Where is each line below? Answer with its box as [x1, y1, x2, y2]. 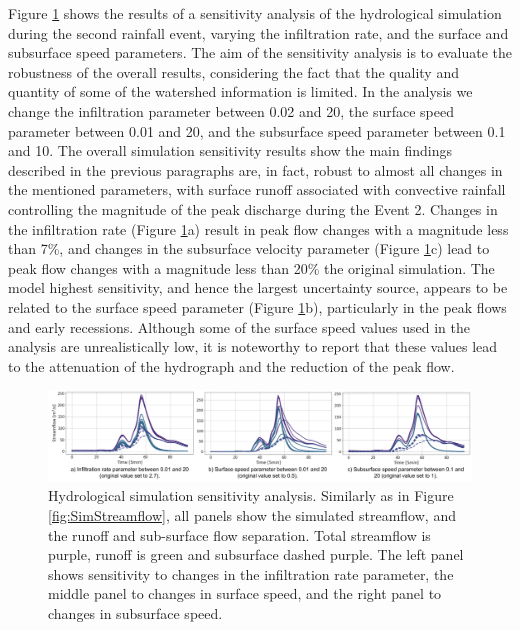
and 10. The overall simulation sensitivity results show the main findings [8, 140, 452, 161]
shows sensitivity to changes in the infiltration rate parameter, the [48, 563, 454, 584]
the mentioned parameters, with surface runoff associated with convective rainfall [8, 179, 506, 200]
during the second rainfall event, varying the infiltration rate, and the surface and [8, 22, 509, 43]
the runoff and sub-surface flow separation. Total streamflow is [48, 524, 431, 545]
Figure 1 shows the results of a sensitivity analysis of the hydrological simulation [8, 3, 502, 23]
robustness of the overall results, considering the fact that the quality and [8, 61, 459, 82]
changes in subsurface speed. [48, 602, 223, 623]
